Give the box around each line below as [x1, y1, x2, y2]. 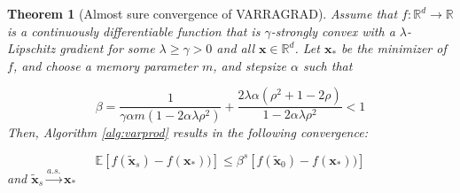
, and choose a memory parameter [12, 56, 198, 74]
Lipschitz [7, 39, 56, 58]
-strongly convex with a [270, 21, 395, 40]
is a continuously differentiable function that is [7, 21, 261, 40]
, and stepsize [213, 56, 286, 74]
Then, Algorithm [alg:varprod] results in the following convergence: [7, 123, 368, 142]
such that [302, 56, 353, 74]
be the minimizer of [341, 39, 447, 58]
